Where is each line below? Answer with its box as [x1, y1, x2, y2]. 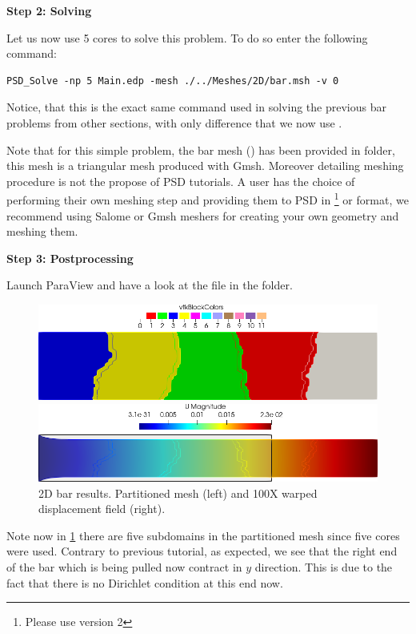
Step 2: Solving [6, 2, 92, 18]
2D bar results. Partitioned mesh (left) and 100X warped [38, 484, 318, 501]
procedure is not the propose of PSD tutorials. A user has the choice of [6, 172, 355, 189]
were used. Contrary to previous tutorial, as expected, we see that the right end [6, 543, 398, 559]
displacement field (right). [38, 500, 166, 517]
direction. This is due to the [254, 559, 393, 575]
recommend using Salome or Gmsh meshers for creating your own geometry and [6, 207, 399, 224]
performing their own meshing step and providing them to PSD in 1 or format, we [6, 189, 409, 208]
